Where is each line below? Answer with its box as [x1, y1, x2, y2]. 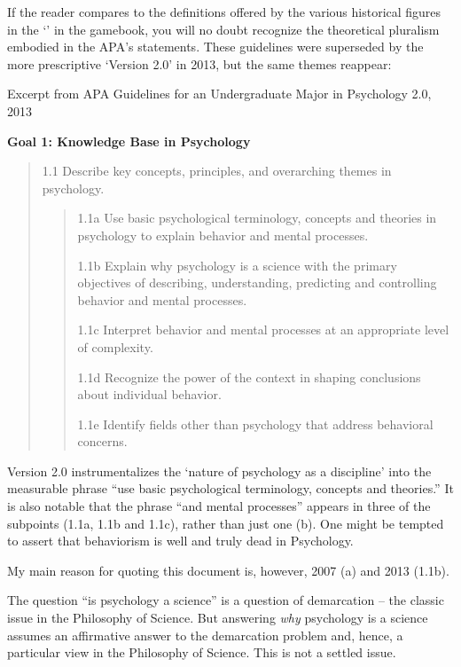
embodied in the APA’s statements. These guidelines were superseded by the [7, 37, 424, 56]
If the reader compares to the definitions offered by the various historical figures [7, 3, 441, 20]
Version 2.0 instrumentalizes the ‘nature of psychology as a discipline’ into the [7, 461, 432, 480]
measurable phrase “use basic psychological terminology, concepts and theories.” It [7, 479, 454, 498]
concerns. [77, 432, 128, 451]
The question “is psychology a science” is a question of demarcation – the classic [7, 591, 444, 609]
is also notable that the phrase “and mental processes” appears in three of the [7, 497, 431, 515]
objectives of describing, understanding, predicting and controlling [77, 273, 437, 292]
